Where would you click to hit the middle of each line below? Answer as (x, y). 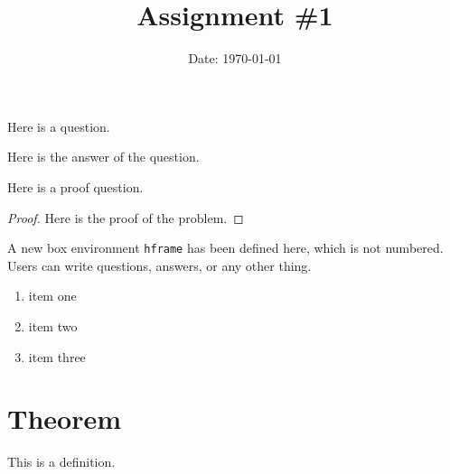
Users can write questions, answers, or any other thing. (159, 265)
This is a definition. (61, 462)
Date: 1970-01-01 (235, 58)
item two (53, 325)
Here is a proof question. (75, 186)
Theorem (65, 418)
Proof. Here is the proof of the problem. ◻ (126, 217)
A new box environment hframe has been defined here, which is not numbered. (225, 248)
